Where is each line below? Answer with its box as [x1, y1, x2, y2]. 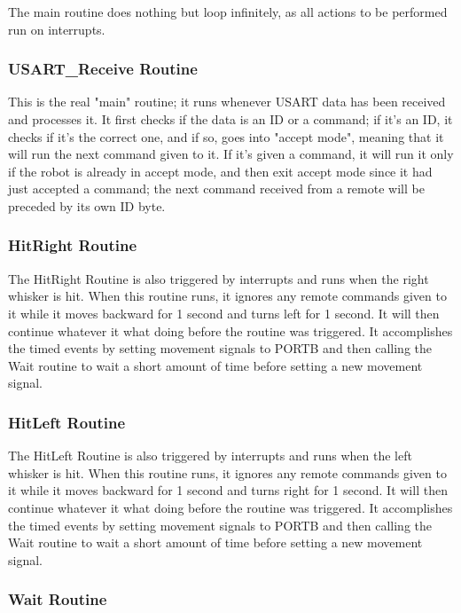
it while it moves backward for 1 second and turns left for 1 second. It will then [8, 303, 440, 322]
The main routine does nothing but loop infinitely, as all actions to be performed [8, 3, 448, 20]
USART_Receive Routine [8, 58, 198, 80]
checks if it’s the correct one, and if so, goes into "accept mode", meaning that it [8, 127, 444, 145]
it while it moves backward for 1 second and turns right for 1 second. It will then [8, 481, 448, 499]
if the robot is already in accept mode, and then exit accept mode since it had [8, 161, 433, 180]
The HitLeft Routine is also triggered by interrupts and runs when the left [8, 446, 412, 465]
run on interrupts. [8, 20, 105, 38]
